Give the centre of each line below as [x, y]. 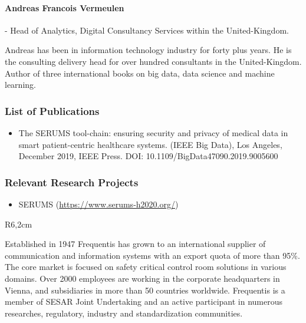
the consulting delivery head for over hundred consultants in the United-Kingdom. [153, 61]
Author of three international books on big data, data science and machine [140, 73]
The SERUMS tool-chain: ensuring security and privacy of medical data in [153, 132]
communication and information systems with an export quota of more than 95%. [152, 255]
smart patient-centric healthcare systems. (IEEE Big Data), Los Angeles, [150, 144]
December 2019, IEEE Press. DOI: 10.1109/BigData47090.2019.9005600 [148, 156]
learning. [20, 85]
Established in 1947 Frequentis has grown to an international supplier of [135, 244]
